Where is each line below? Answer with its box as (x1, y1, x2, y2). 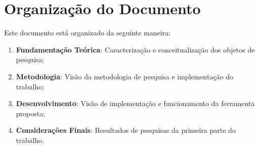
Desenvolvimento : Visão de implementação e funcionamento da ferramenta (16, 98, 255, 109)
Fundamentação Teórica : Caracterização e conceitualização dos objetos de (16, 44, 255, 55)
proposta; (16, 108, 46, 118)
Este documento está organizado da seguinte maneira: (4, 27, 171, 38)
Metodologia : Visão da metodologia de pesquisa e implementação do (16, 71, 234, 81)
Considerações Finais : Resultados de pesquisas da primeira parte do (16, 125, 236, 135)
